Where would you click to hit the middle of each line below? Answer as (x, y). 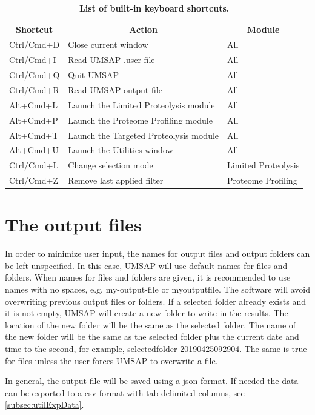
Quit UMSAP (94, 75)
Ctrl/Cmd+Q (35, 75)
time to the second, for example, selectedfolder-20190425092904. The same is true (156, 348)
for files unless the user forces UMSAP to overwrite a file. (111, 360)
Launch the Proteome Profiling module (140, 120)
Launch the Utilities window (121, 150)
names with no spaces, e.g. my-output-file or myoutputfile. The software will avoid (157, 289)
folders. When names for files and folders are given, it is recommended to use (148, 277)
